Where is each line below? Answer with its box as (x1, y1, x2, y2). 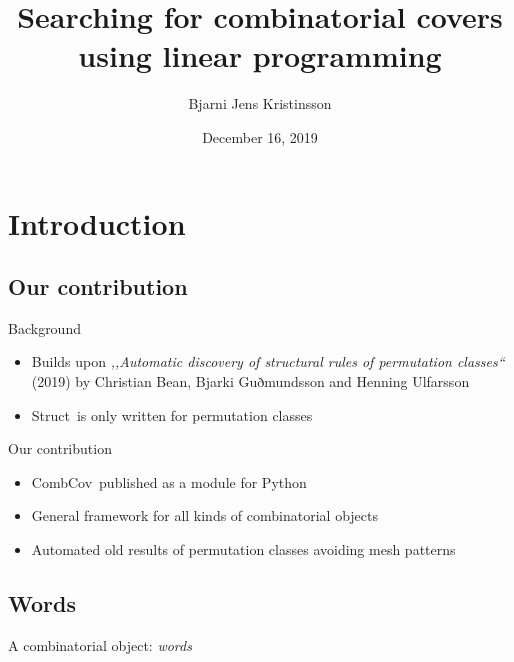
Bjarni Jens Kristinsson (188, 93, 332, 114)
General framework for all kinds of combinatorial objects (31, 505, 378, 526)
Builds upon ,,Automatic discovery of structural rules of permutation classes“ (31, 351, 505, 372)
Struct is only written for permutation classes (31, 404, 313, 425)
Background (8, 317, 81, 338)
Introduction (8, 202, 186, 243)
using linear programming (78, 35, 442, 76)
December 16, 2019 (202, 126, 318, 147)
